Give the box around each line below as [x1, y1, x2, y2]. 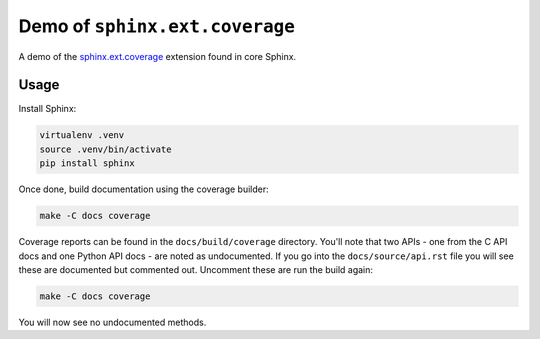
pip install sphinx [39, 158, 135, 169]
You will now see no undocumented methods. [18, 316, 207, 328]
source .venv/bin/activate [39, 143, 172, 155]
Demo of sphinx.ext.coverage [18, 15, 295, 37]
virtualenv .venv [39, 130, 125, 141]
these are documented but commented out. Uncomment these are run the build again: [18, 263, 374, 275]
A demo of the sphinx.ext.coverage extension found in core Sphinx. [18, 50, 297, 62]
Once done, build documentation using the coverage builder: [18, 183, 269, 195]
